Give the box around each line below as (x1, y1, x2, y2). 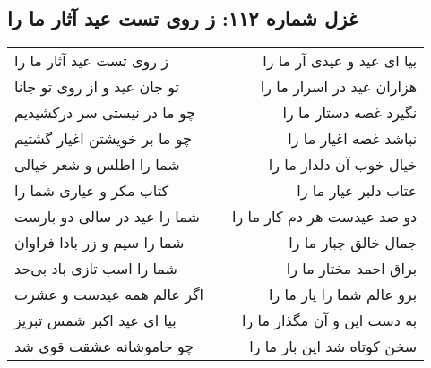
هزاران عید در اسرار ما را (260, 76, 418, 98)
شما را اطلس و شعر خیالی (14, 154, 180, 175)
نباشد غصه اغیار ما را (288, 128, 418, 150)
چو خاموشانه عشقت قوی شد (14, 336, 194, 357)
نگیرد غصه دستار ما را (282, 102, 418, 124)
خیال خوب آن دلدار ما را (268, 154, 418, 175)
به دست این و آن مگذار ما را (242, 310, 418, 331)
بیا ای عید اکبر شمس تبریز (14, 310, 177, 331)
